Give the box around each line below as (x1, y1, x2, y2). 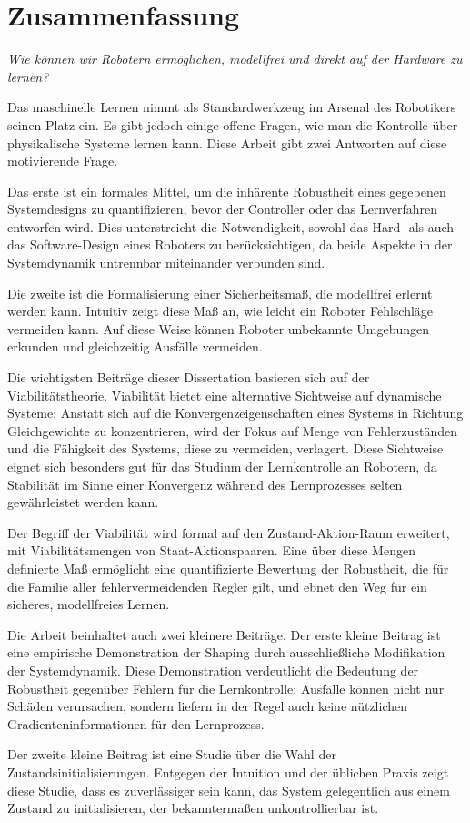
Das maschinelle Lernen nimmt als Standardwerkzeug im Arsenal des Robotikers (7, 97, 456, 117)
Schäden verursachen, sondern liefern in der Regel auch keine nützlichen (7, 696, 407, 716)
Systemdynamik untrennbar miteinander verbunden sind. (7, 253, 325, 272)
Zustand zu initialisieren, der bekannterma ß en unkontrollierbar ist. (7, 798, 379, 818)
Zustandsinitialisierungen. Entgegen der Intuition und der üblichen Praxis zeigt (7, 762, 449, 781)
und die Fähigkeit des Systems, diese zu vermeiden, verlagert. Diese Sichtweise (7, 439, 444, 458)
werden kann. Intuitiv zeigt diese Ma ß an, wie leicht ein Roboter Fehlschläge (7, 301, 434, 320)
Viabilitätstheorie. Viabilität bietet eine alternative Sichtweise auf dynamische (7, 385, 442, 404)
